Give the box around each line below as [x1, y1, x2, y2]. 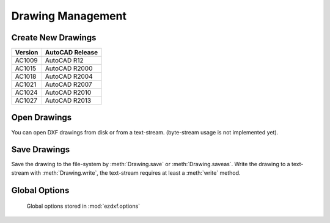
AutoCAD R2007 [45, 80, 92, 89]
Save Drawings [11, 144, 70, 155]
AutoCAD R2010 [45, 89, 92, 97]
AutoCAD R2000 [45, 64, 93, 73]
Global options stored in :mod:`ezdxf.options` [26, 202, 141, 210]
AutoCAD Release [45, 48, 98, 57]
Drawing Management [11, 9, 127, 23]
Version [15, 48, 38, 57]
